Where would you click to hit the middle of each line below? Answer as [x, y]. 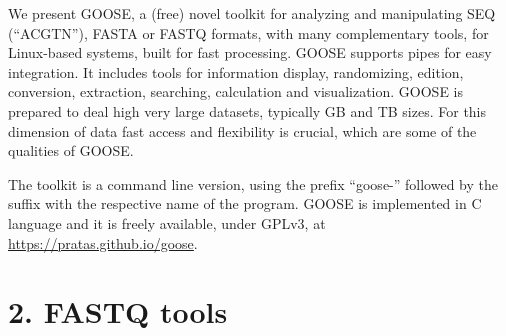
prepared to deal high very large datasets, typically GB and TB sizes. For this [247, 110]
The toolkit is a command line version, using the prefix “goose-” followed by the [253, 183]
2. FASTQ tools [118, 311]
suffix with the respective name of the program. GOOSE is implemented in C [245, 203]
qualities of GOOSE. [71, 150]
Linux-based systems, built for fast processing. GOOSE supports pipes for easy [250, 52]
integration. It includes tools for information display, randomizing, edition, [236, 71]
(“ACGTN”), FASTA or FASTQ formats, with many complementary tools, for [248, 32]
